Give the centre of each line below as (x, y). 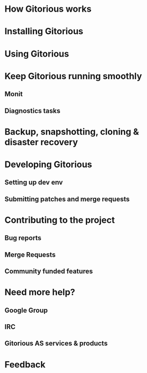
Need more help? (40, 292)
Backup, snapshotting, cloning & (72, 132)
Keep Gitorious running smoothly (73, 76)
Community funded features (49, 272)
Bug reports (23, 238)
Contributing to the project (60, 220)
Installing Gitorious (44, 32)
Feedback (25, 364)
